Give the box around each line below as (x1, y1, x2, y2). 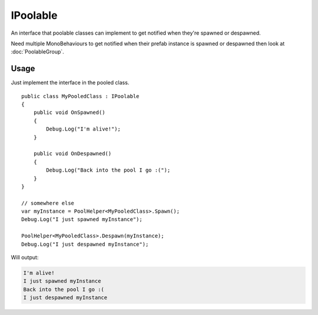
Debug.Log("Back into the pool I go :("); (46, 167, 171, 173)
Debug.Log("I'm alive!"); (46, 126, 121, 132)
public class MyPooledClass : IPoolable (21, 93, 140, 99)
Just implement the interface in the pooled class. (11, 79, 130, 86)
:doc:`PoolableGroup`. (11, 48, 64, 55)
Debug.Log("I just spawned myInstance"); (21, 216, 143, 223)
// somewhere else (21, 200, 75, 206)
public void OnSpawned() (33, 109, 105, 116)
